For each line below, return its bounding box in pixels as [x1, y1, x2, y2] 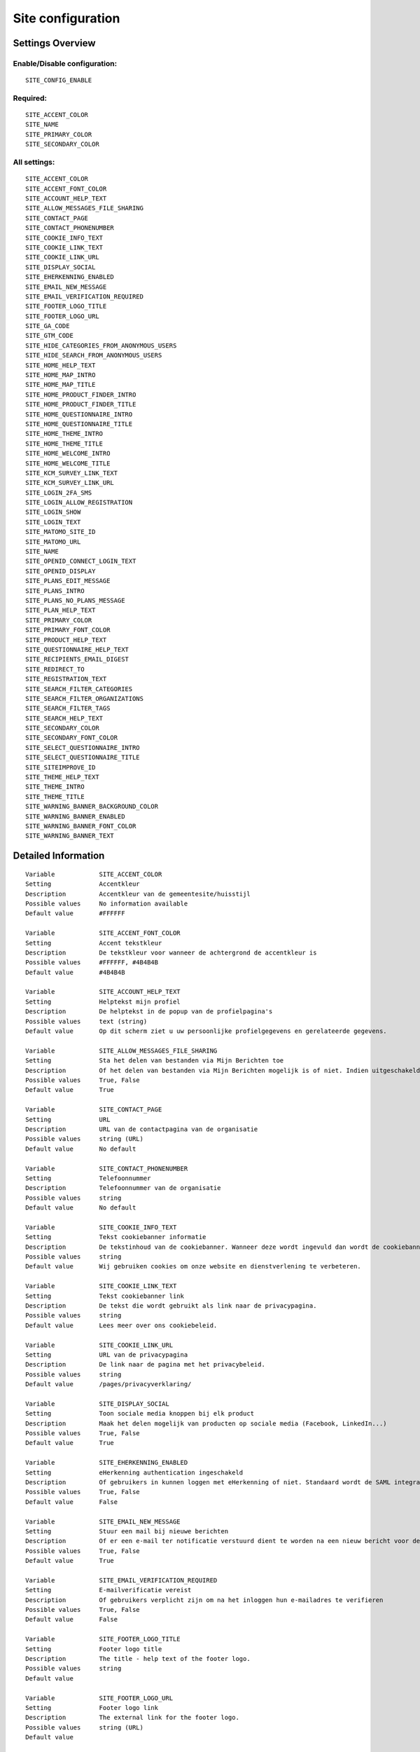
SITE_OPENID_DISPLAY [25, 567, 96, 575]
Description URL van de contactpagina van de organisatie [25, 1125, 258, 1133]
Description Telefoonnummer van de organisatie [25, 1184, 221, 1192]
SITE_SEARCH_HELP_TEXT [25, 714, 104, 722]
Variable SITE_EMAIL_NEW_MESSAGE [25, 1517, 181, 1526]
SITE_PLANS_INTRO [25, 587, 85, 595]
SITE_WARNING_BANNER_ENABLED [25, 812, 125, 820]
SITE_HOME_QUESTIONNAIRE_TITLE [25, 420, 133, 427]
